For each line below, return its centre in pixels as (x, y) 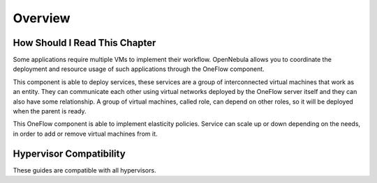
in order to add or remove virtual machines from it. (85, 134)
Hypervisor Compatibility (69, 153)
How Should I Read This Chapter (84, 43)
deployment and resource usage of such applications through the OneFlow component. (139, 69)
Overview (42, 18)
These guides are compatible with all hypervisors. (84, 170)
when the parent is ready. (50, 111)
